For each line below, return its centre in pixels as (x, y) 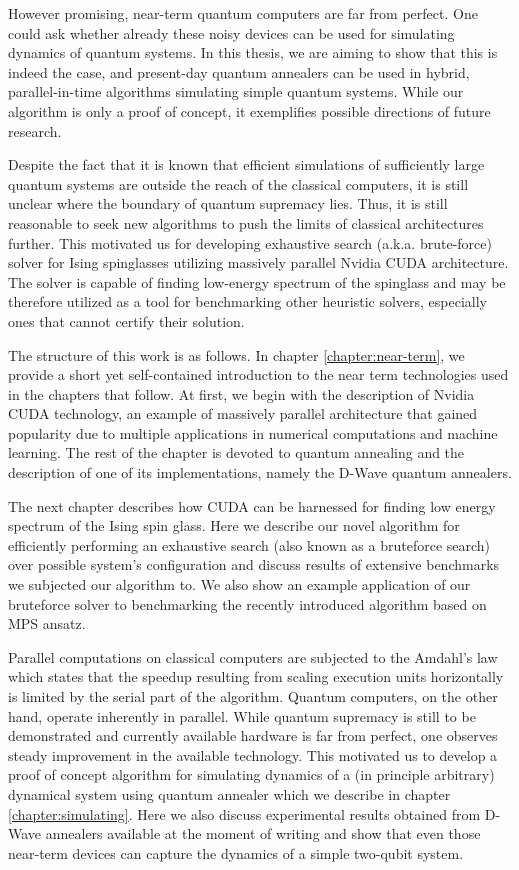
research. (35, 130)
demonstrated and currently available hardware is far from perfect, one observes (253, 735)
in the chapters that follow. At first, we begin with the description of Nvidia (241, 393)
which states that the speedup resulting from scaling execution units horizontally (256, 676)
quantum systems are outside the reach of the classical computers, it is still (238, 183)
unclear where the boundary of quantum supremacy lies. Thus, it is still (228, 203)
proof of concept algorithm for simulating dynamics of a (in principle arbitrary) (251, 774)
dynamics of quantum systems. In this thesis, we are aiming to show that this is (253, 52)
